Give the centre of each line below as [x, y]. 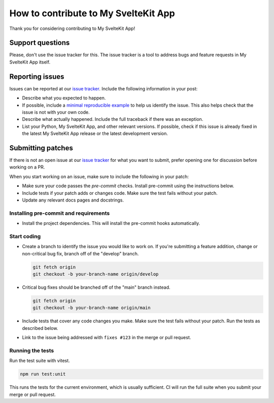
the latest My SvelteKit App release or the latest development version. [95, 133]
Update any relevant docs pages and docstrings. [73, 200]
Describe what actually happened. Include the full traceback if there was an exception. [113, 119]
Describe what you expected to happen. [64, 98]
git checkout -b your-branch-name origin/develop [96, 274]
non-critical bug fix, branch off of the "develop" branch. [80, 253]
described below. [40, 328]
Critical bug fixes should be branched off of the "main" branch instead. [96, 287]
